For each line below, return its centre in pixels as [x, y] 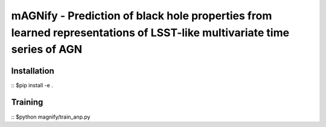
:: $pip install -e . [32, 85]
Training [27, 102]
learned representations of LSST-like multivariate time [150, 33]
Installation [33, 71]
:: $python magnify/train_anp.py [51, 117]
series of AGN [47, 50]
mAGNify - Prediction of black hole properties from [142, 16]
